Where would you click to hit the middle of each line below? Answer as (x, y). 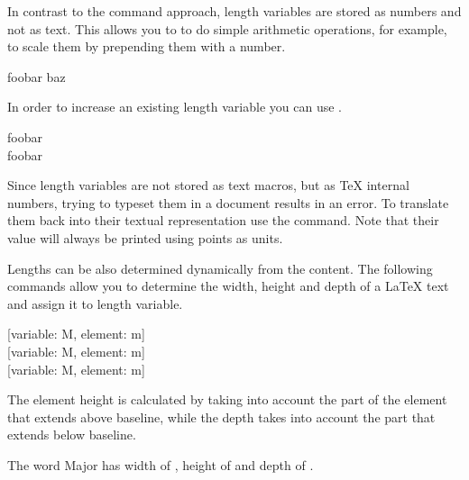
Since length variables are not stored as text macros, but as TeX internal (208, 185)
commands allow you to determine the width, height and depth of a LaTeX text (228, 286)
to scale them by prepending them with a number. (147, 46)
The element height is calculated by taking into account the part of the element (227, 399)
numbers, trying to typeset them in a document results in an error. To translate (228, 202)
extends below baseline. (72, 435)
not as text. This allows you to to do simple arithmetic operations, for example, (227, 28)
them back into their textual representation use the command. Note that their (223, 220)
